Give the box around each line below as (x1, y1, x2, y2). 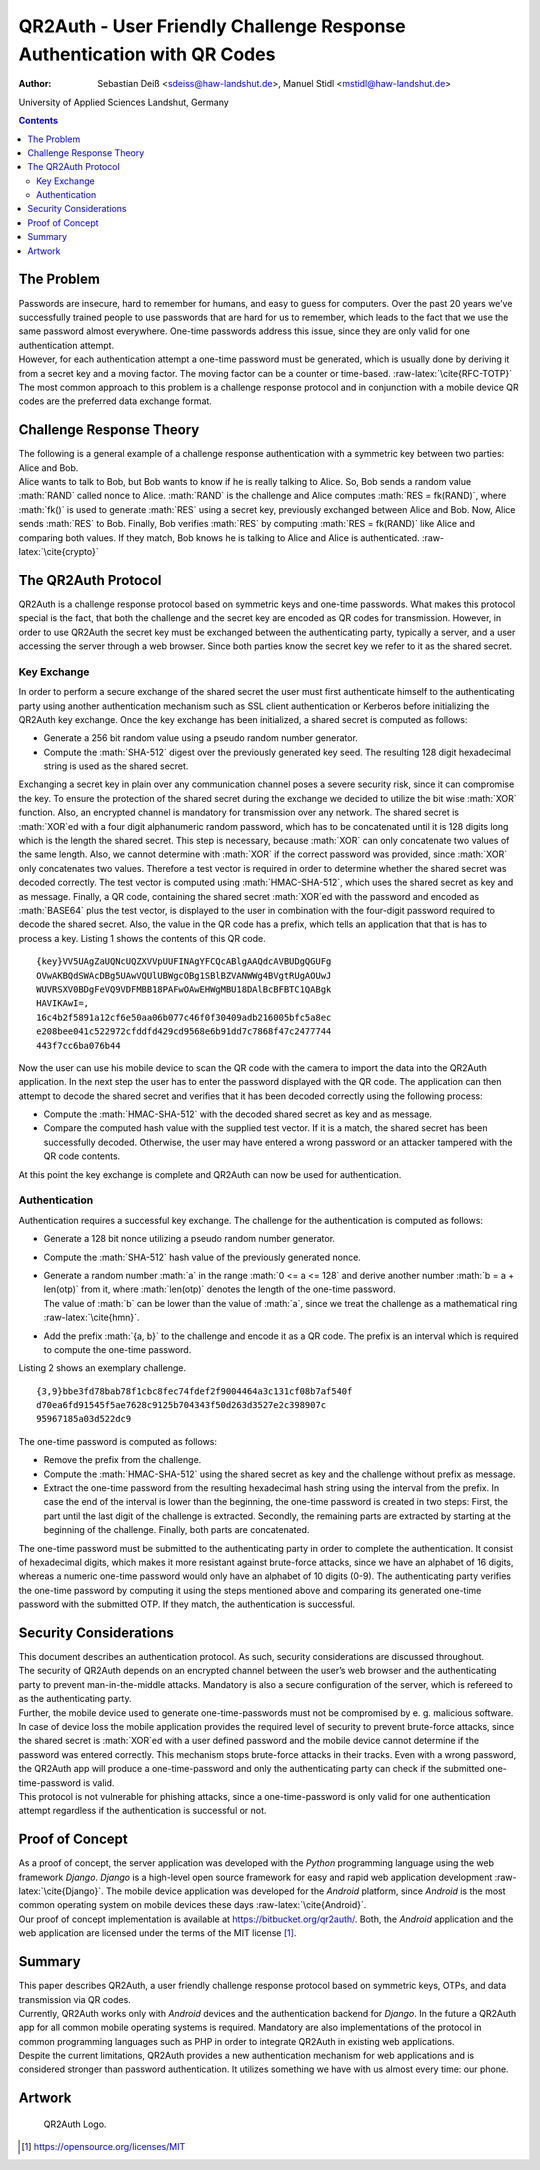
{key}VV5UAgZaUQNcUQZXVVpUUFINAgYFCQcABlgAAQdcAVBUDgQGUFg (36, 956, 332, 967)
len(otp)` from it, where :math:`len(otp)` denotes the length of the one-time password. (43, 1283, 396, 1295)
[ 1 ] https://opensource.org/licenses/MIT (21, 2141, 186, 2153)
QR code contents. (43, 1150, 121, 1162)
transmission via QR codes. (18, 1993, 132, 2005)
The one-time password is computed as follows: (18, 1435, 218, 1447)
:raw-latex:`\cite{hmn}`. (43, 1311, 140, 1324)
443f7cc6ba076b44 (36, 1040, 121, 1051)
